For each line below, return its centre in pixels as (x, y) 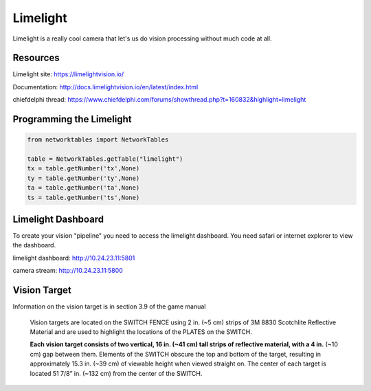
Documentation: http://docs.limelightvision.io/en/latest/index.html (105, 87)
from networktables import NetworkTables (98, 140)
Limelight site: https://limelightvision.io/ (68, 74)
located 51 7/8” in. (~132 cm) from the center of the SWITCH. (116, 373)
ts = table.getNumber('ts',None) (83, 197)
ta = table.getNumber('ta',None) (83, 188)
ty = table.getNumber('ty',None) (83, 178)
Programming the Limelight (72, 119)
